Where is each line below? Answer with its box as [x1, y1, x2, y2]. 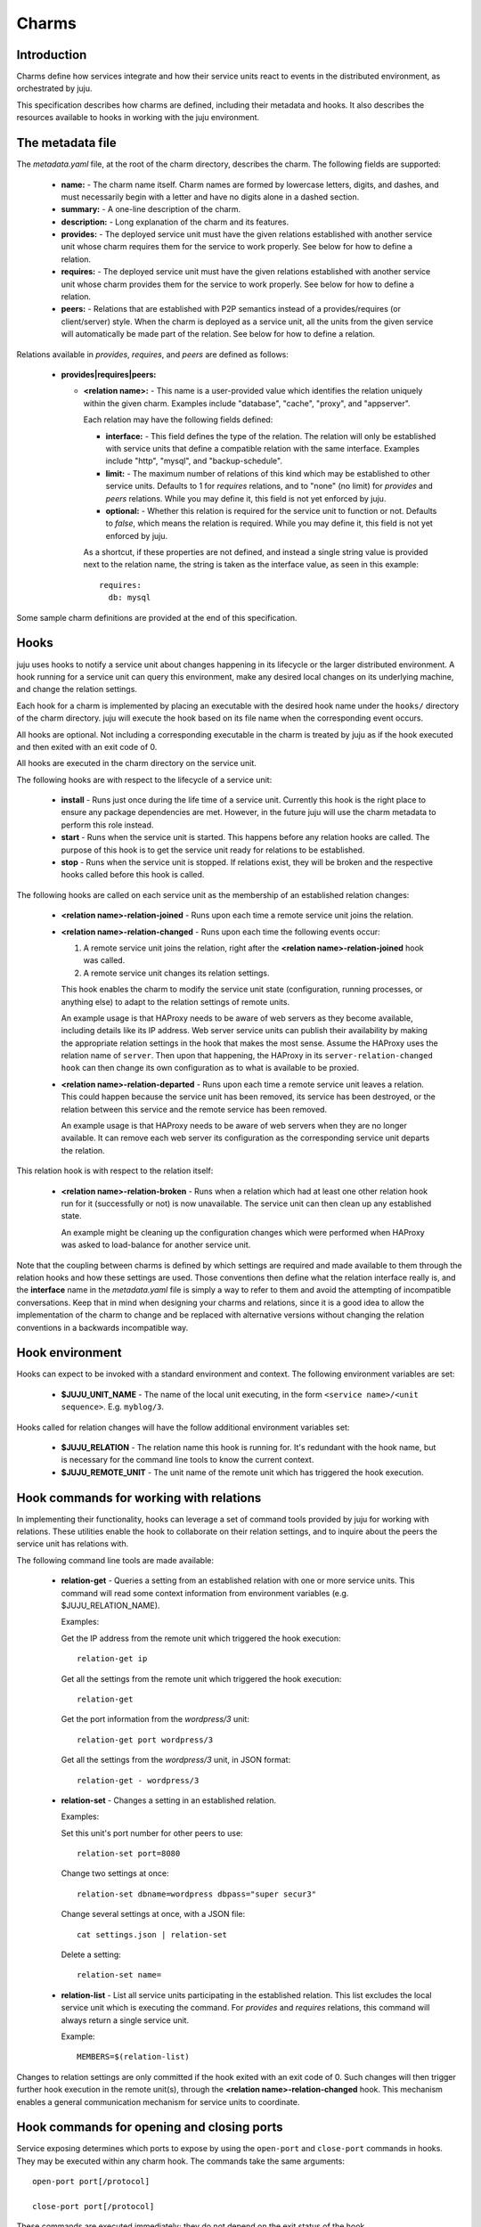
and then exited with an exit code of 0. [16, 741, 158, 752]
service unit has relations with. [16, 1538, 129, 1549]
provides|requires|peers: [61, 370, 157, 379]
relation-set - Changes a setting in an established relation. [61, 1795, 276, 1806]
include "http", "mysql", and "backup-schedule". [105, 455, 282, 467]
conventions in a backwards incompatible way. [16, 1322, 189, 1333]
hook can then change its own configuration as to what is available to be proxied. [61, 1063, 360, 1073]
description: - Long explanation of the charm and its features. [61, 216, 289, 227]
